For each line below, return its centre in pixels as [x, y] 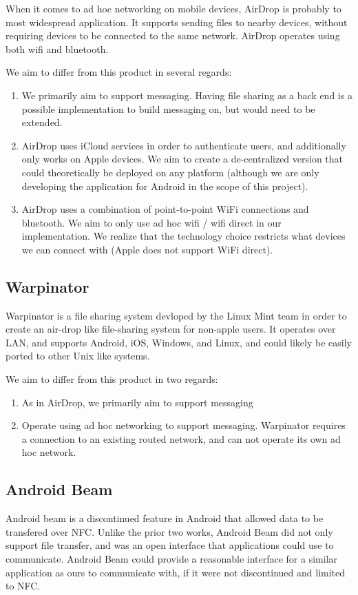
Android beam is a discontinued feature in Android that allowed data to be [165, 518]
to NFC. [23, 586]
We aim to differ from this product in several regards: [119, 72]
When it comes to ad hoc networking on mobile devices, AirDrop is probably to [173, 8]
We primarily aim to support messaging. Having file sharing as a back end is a [187, 95]
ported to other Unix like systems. [78, 356]
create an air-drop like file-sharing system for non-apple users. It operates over [171, 329]
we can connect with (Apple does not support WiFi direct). [147, 249]
